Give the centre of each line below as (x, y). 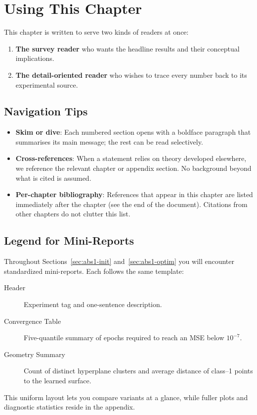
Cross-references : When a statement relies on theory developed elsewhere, (131, 158)
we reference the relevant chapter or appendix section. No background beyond (133, 168)
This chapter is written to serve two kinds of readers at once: (96, 32)
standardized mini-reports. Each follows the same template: (94, 271)
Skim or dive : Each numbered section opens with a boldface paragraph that (133, 132)
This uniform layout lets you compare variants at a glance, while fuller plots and (126, 397)
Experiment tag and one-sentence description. (93, 304)
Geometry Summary (35, 354)
